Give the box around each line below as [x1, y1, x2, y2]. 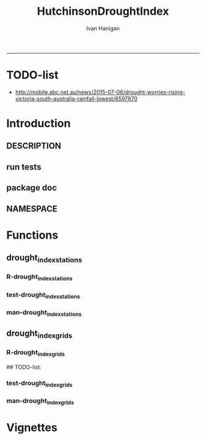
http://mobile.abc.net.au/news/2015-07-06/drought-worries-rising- [15, 88, 186, 96]
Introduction [6, 117, 71, 130]
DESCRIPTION [6, 141, 61, 151]
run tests [6, 162, 42, 172]
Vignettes [6, 420, 58, 434]
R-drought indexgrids [6, 348, 66, 358]
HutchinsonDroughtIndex [37, 4, 169, 18]
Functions [6, 228, 58, 242]
